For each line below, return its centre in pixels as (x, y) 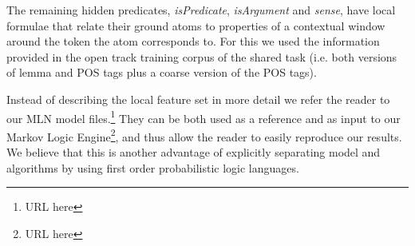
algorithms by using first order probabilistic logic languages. (153, 167)
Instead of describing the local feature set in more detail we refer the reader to (198, 99)
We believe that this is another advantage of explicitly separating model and (194, 152)
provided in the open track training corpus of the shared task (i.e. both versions (202, 56)
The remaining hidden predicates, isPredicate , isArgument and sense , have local (201, 10)
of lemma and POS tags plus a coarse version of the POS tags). (162, 72)
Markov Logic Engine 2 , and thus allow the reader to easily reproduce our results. (204, 135)
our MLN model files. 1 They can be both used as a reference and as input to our (204, 117)
